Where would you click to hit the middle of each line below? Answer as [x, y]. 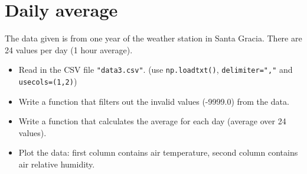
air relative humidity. [57, 164]
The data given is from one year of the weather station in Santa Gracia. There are [153, 38]
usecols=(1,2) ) [48, 81]
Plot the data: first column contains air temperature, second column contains [158, 152]
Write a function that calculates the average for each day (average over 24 [152, 121]
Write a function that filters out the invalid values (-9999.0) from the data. [154, 101]
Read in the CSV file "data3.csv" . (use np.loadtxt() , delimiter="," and [156, 70]
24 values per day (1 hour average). [69, 49]
